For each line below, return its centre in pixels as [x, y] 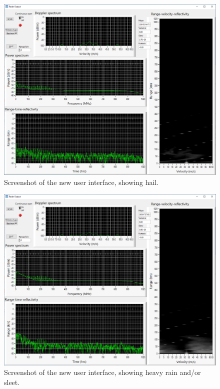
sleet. [12, 382]
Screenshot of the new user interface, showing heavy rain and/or [102, 372]
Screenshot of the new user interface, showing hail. [81, 182]
